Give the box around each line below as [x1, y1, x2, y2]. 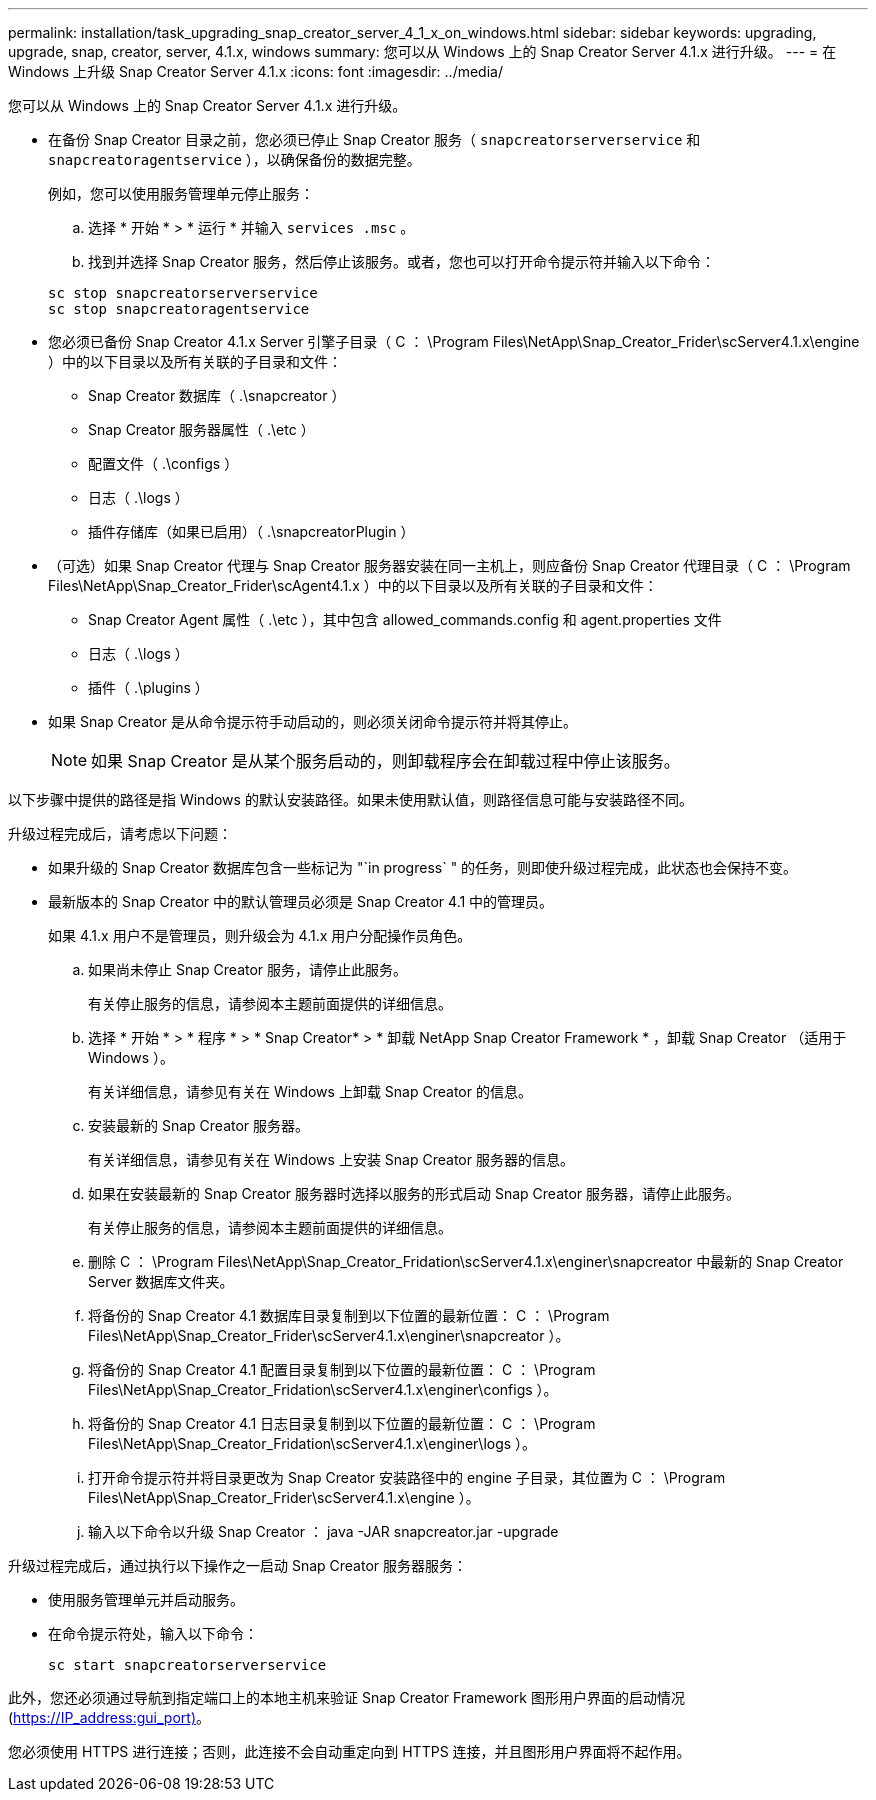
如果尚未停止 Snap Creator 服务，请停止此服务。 [88, 961, 408, 978]
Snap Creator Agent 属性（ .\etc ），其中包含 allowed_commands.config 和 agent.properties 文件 [88, 611, 722, 628]
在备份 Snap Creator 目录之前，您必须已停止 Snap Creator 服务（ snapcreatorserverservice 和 [48, 131, 701, 148]
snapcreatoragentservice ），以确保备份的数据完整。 [48, 151, 421, 168]
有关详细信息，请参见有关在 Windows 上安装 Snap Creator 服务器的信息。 [88, 1151, 574, 1168]
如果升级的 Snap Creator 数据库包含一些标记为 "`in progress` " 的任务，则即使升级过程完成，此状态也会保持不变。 [48, 859, 798, 876]
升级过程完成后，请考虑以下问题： [8, 825, 232, 842]
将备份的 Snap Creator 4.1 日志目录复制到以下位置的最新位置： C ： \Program [88, 1415, 596, 1432]
